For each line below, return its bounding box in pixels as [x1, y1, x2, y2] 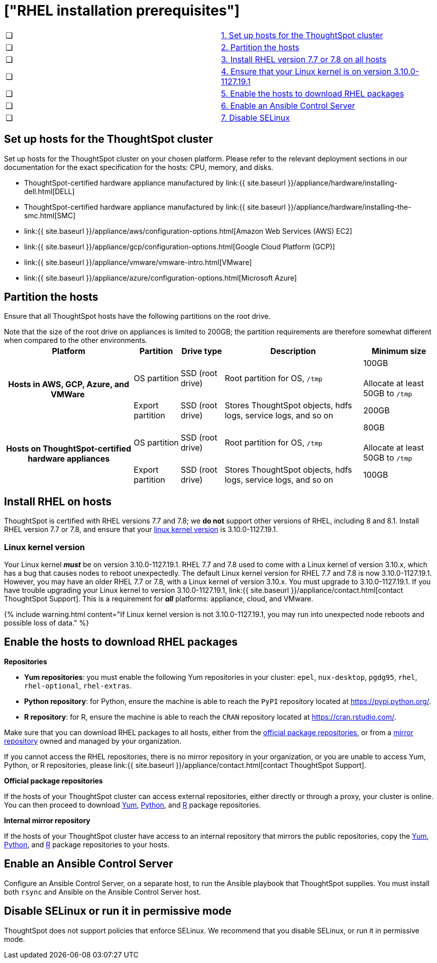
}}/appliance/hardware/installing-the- [287, 202, 411, 211]
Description [270, 346, 316, 357]
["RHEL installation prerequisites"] [4, 2, 240, 19]
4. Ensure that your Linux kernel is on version [221, 66, 392, 76]
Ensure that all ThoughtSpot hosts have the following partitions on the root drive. [4, 312, 271, 321]
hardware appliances [28, 454, 110, 464]
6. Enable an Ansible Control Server [221, 100, 355, 111]
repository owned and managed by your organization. [4, 736, 182, 745]
